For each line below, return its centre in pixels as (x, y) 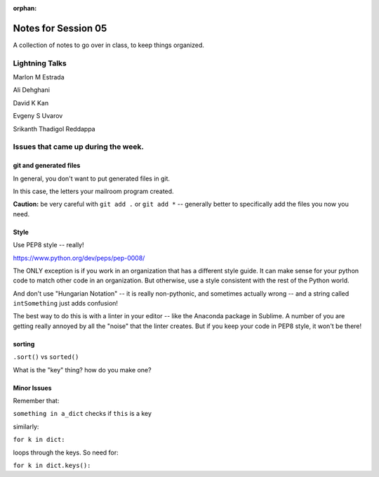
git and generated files (47, 166)
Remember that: (36, 401)
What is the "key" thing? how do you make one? (82, 370)
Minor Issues (32, 388)
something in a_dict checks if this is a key (82, 414)
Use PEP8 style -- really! (48, 245)
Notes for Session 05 (60, 28)
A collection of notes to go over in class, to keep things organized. (109, 45)
